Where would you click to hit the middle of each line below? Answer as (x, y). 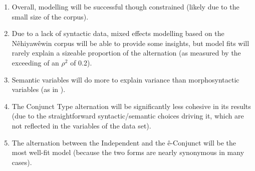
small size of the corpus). (50, 16)
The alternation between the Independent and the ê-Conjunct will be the (124, 142)
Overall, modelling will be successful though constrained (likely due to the (125, 6)
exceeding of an (35, 62)
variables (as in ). (39, 89)
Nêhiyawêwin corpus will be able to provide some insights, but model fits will (131, 43)
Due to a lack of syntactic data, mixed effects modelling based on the (118, 33)
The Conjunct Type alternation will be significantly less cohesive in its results (131, 106)
